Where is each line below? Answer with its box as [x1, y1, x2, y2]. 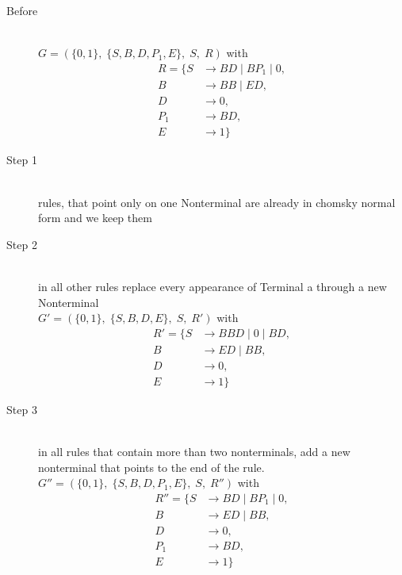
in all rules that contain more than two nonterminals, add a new [38, 443, 350, 460]
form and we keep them [38, 209, 152, 226]
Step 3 [6, 401, 37, 417]
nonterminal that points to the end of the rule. [38, 458, 265, 475]
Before [6, 2, 38, 18]
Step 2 [6, 236, 37, 252]
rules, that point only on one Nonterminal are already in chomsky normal [38, 194, 396, 210]
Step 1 [6, 151, 37, 168]
